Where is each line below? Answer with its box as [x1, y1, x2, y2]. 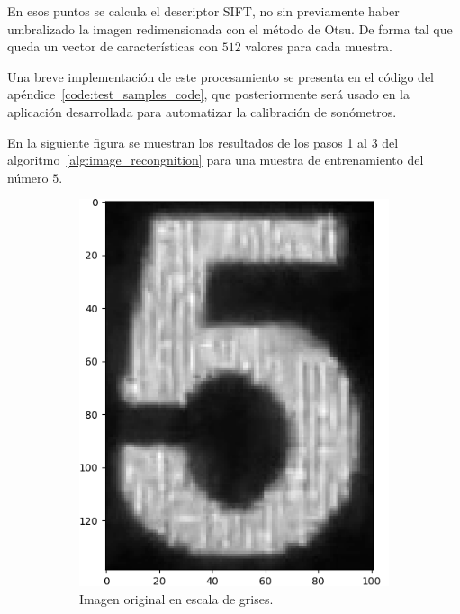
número [7, 167, 49, 186]
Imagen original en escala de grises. [79, 589, 274, 608]
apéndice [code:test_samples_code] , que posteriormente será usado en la [7, 85, 410, 104]
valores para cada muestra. [245, 37, 392, 56]
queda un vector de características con [7, 37, 218, 56]
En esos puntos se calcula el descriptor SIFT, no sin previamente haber [7, 2, 400, 20]
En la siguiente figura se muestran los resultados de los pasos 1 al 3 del [7, 132, 399, 151]
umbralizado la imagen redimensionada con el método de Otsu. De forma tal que [7, 19, 453, 38]
